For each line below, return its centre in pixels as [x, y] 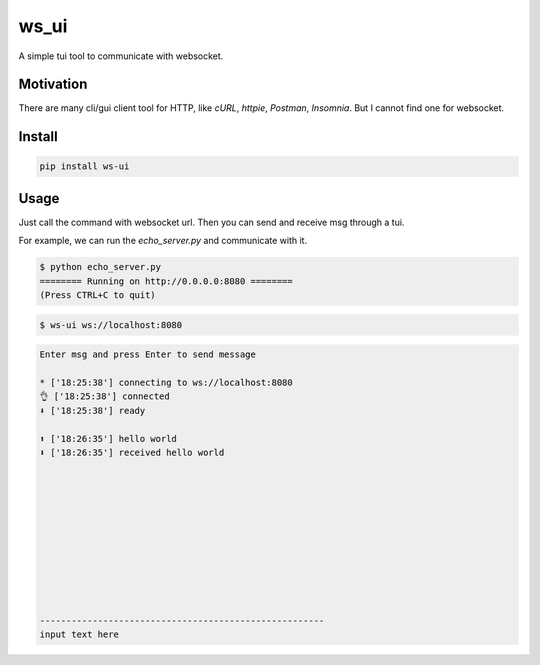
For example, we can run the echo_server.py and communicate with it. [163, 241]
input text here [79, 634]
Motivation [53, 84]
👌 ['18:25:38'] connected [104, 396]
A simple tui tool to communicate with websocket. [121, 56]
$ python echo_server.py [100, 267]
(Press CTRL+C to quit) [98, 295]
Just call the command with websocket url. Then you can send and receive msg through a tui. [211, 222]
